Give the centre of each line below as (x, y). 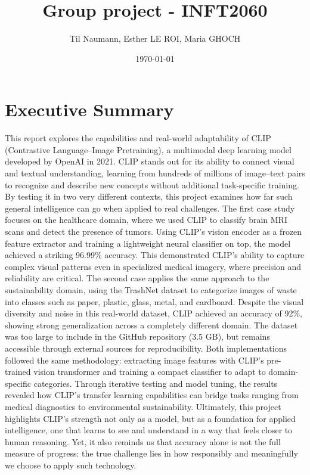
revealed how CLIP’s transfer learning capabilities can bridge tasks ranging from (152, 395)
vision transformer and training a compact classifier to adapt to (150, 372)
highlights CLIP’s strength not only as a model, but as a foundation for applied (150, 418)
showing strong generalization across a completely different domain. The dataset (151, 325)
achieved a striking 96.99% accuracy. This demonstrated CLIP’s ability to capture (155, 255)
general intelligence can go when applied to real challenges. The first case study (150, 208)
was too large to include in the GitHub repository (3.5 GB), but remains (137, 336)
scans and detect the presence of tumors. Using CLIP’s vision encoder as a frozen (154, 231)
